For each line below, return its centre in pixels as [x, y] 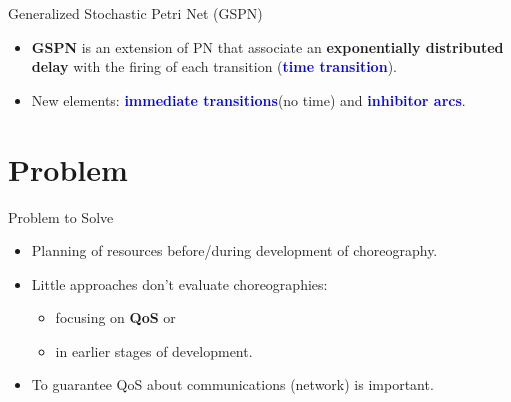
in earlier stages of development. [154, 350]
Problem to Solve [61, 216]
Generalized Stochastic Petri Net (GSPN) [135, 13]
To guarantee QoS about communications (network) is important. [232, 384]
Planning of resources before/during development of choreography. [234, 250]
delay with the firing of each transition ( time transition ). [214, 66]
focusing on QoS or [115, 317]
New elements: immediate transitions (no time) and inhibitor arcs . [248, 99]
